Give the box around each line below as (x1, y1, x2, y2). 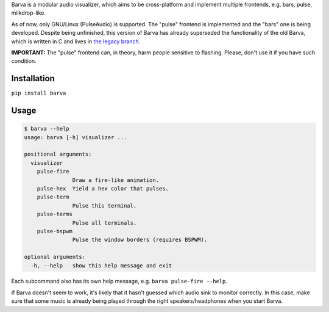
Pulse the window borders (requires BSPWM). (72, 236, 208, 244)
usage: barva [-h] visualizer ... (24, 134, 127, 140)
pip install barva (11, 90, 66, 97)
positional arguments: (24, 151, 92, 158)
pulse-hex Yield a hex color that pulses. (37, 185, 169, 192)
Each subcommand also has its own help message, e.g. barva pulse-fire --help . (11, 278, 228, 285)
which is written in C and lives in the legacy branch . (11, 37, 141, 45)
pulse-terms (37, 211, 73, 218)
